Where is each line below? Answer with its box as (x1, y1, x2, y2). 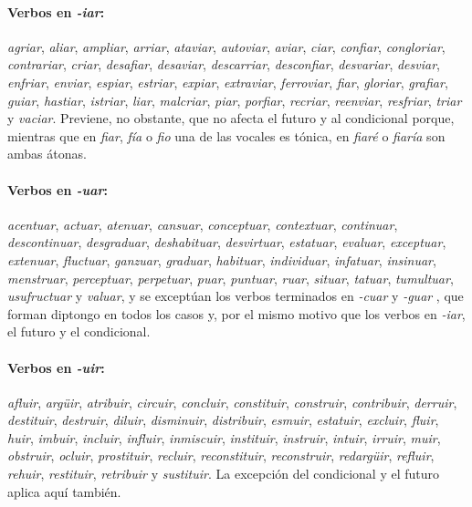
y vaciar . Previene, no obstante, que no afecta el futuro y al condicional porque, (7, 109, 455, 128)
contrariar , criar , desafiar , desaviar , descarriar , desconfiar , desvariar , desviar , (7, 55, 440, 74)
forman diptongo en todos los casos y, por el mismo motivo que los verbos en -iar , (7, 304, 466, 323)
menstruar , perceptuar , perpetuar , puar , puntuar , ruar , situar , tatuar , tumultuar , (7, 268, 454, 287)
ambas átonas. (7, 144, 87, 163)
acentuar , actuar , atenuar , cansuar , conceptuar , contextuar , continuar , (7, 214, 398, 233)
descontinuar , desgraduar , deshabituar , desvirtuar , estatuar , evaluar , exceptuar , (7, 233, 446, 252)
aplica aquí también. (7, 481, 121, 501)
